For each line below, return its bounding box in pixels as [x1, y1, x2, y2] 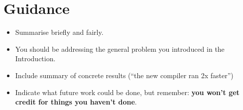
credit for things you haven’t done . [15, 97, 137, 107]
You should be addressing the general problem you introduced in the [15, 43, 225, 54]
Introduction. [15, 53, 56, 64]
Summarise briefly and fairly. [15, 27, 104, 37]
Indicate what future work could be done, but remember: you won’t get [15, 87, 240, 97]
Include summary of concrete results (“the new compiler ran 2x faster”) [15, 70, 234, 80]
